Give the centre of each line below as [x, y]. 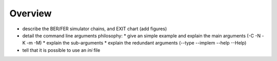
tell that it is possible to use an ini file [61, 50]
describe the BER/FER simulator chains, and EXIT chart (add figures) [95, 29]
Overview [31, 13]
